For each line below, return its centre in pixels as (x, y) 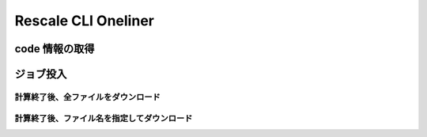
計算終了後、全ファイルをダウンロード (88, 97)
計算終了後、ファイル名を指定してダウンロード (104, 118)
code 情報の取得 (55, 49)
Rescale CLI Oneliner (84, 21)
